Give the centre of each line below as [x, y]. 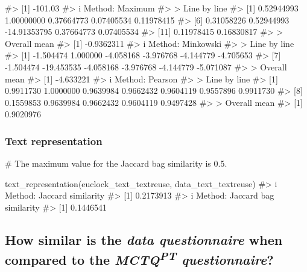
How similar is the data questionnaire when [144, 239]
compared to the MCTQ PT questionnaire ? [139, 258]
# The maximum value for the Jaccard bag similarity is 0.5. [116, 163]
